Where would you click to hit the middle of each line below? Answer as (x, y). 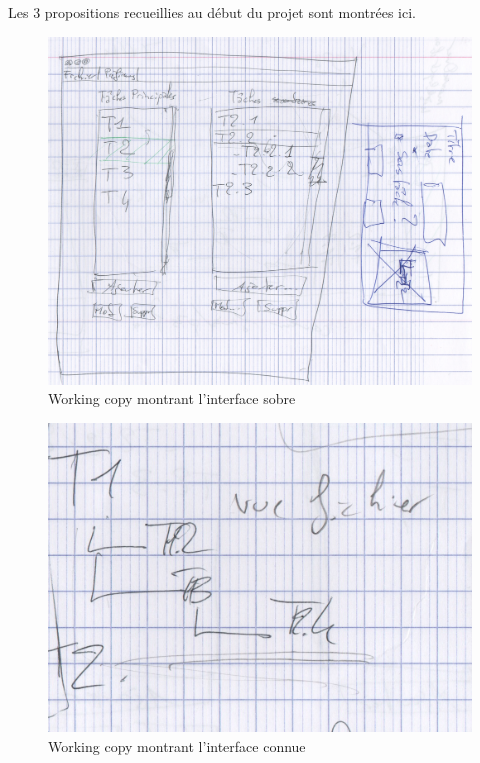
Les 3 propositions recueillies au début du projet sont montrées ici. (212, 12)
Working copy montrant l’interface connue (177, 745)
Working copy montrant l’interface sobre (172, 398)
